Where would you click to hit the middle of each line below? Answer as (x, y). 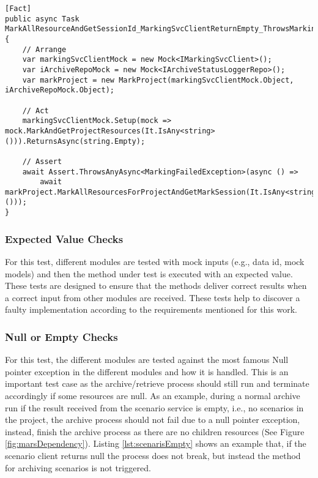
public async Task (42, 19)
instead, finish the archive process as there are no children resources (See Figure (155, 431)
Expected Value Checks (64, 238)
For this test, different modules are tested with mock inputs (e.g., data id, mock (155, 261)
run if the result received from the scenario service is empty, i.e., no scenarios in (154, 407)
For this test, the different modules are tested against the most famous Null (147, 360)
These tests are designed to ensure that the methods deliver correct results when (156, 286)
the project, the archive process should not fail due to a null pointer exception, (153, 420)
